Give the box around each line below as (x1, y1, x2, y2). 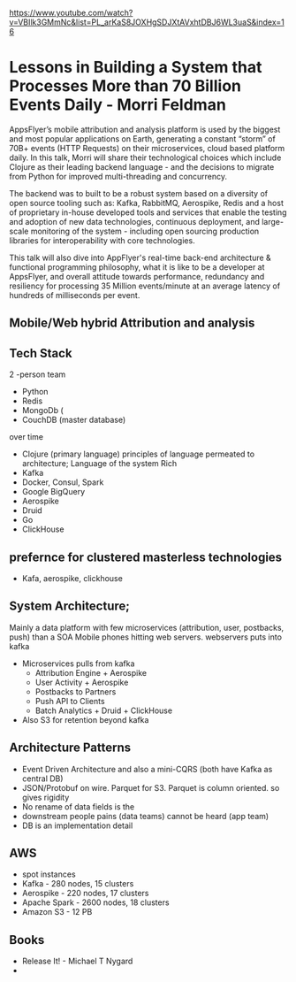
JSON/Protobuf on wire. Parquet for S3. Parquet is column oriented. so (21, 782, 280, 793)
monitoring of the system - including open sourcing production (30, 226, 260, 236)
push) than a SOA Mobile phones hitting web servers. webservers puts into (9, 632, 283, 642)
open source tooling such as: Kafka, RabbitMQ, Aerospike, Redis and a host (9, 197, 285, 208)
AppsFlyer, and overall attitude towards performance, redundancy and (9, 271, 265, 281)
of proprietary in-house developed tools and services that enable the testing (9, 207, 287, 218)
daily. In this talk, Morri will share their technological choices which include (9, 152, 282, 163)
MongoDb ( (21, 405, 64, 416)
